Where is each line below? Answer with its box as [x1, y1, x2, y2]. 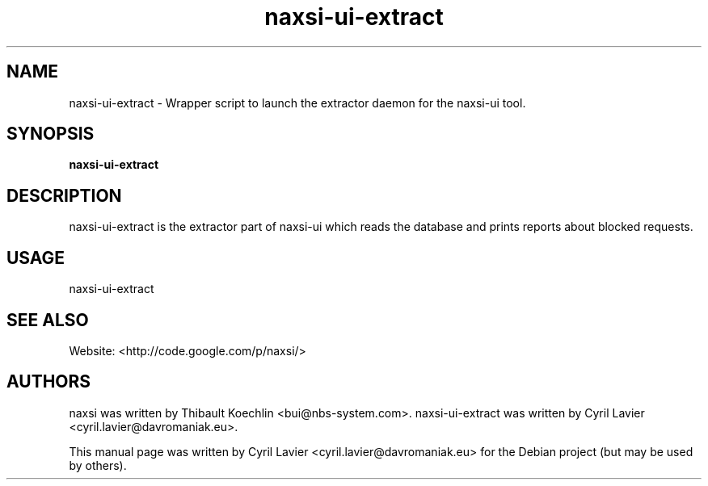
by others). [69, 458, 127, 472]
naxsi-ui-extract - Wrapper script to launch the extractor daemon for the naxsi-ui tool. [69, 95, 526, 110]
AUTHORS [6, 371, 91, 392]
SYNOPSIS [6, 124, 95, 145]
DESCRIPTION [6, 185, 122, 206]
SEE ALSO [6, 309, 89, 330]
